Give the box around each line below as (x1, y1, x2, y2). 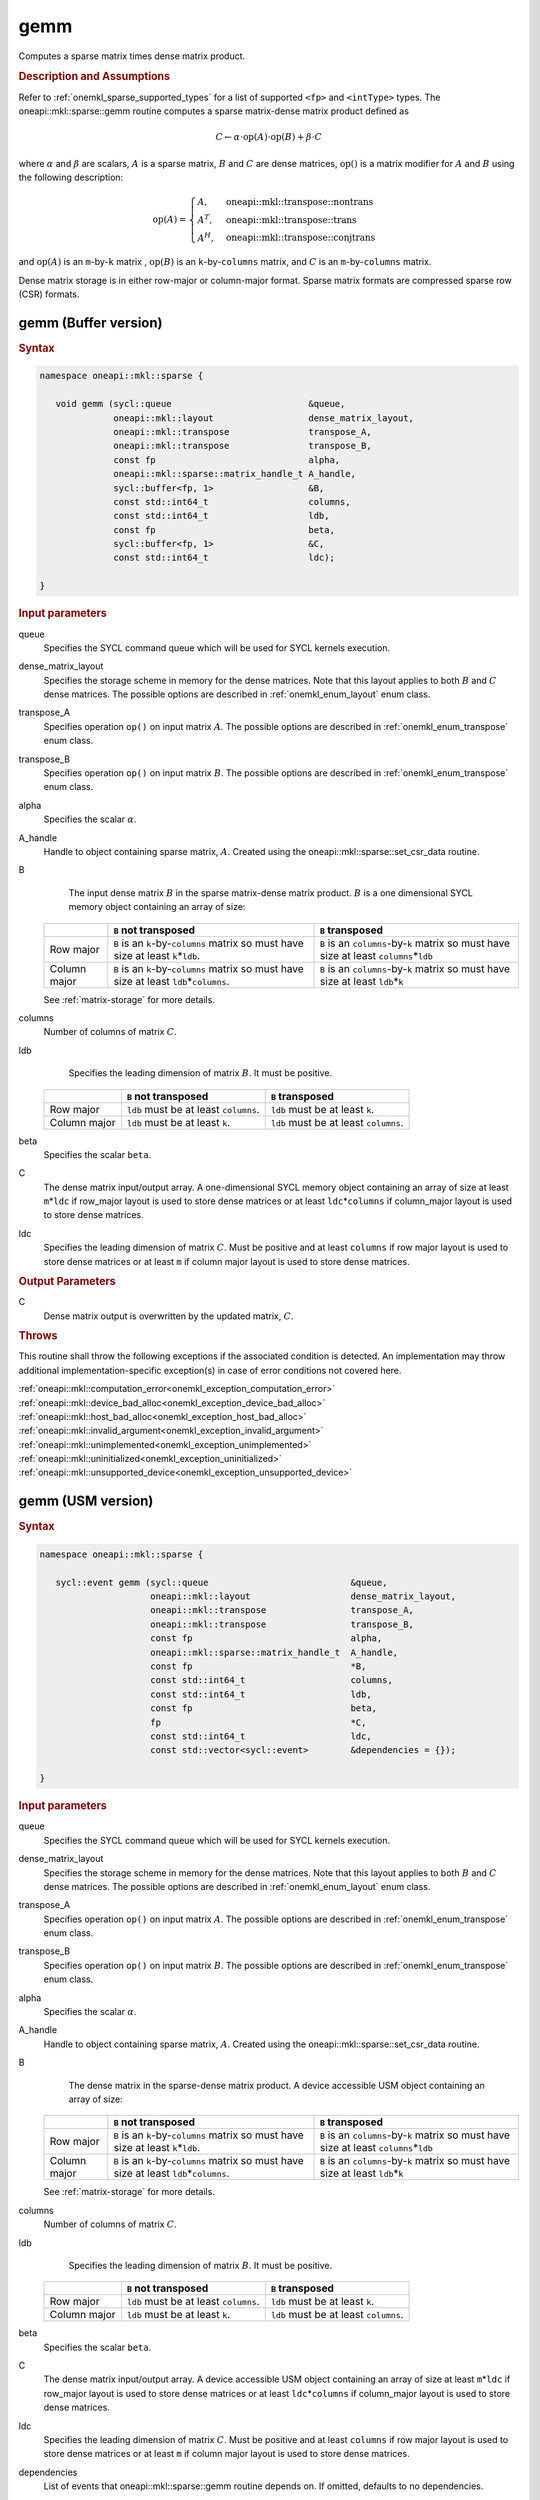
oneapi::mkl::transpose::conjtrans (225, 232, 376, 244)
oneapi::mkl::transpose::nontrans (225, 196, 374, 208)
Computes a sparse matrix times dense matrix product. (18, 50, 246, 62)
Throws (18, 1329, 58, 1343)
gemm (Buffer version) (18, 314, 163, 331)
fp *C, (150, 1716, 367, 1728)
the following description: (18, 171, 124, 183)
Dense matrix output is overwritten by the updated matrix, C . (43, 1310, 294, 1322)
